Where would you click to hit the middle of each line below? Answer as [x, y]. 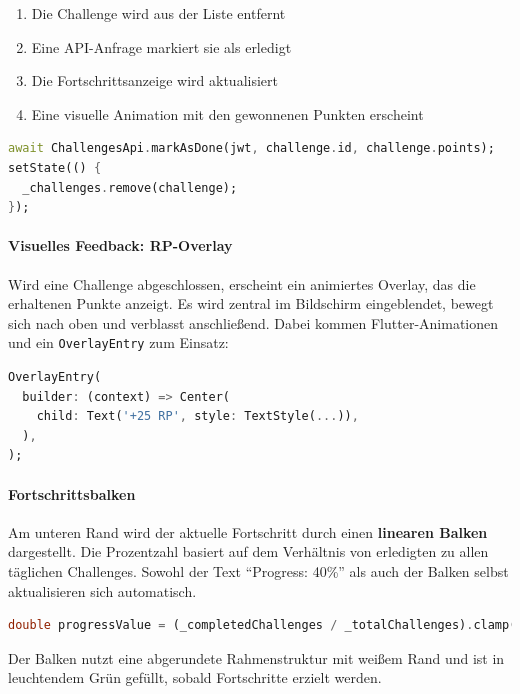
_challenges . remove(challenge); [130, 187]
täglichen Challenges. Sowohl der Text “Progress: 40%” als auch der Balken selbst [258, 570]
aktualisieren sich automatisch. [102, 590]
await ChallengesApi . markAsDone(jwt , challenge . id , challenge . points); [251, 148]
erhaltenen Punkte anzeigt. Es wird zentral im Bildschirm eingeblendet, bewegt [251, 303]
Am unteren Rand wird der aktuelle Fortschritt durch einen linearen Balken [248, 531]
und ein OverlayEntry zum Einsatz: [118, 342]
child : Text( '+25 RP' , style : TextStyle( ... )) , [197, 416]
